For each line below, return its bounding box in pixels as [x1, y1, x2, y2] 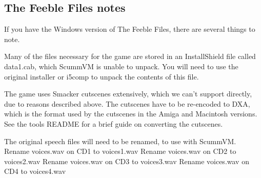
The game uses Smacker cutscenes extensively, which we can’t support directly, [4, 88, 252, 99]
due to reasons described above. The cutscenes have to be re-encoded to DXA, [4, 98, 250, 109]
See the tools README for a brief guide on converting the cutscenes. [4, 118, 223, 129]
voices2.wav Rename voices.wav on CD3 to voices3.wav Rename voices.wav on [4, 155, 249, 166]
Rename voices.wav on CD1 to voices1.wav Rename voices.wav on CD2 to [4, 146, 236, 156]
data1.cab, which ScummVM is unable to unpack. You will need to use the [4, 61, 238, 71]
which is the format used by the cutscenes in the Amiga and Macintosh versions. [4, 108, 257, 119]
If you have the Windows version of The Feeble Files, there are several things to [4, 24, 255, 34]
